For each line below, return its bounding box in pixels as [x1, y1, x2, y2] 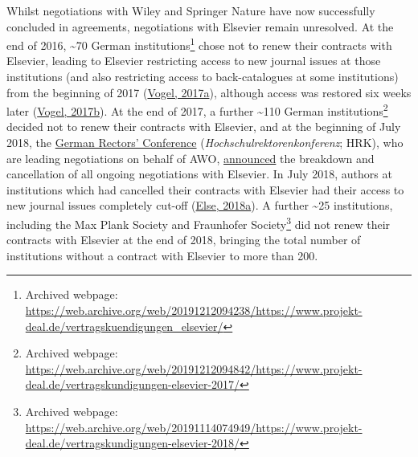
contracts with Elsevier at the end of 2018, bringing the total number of [6, 231, 361, 248]
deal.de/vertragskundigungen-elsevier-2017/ [25, 376, 240, 393]
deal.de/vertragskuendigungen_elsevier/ [25, 317, 223, 334]
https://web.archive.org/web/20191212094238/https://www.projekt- [25, 302, 363, 319]
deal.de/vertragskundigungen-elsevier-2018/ [25, 435, 240, 451]
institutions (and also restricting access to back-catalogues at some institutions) [6, 68, 399, 85]
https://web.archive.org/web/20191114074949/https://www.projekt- [25, 418, 363, 435]
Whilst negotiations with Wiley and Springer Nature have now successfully [6, 2, 375, 18]
